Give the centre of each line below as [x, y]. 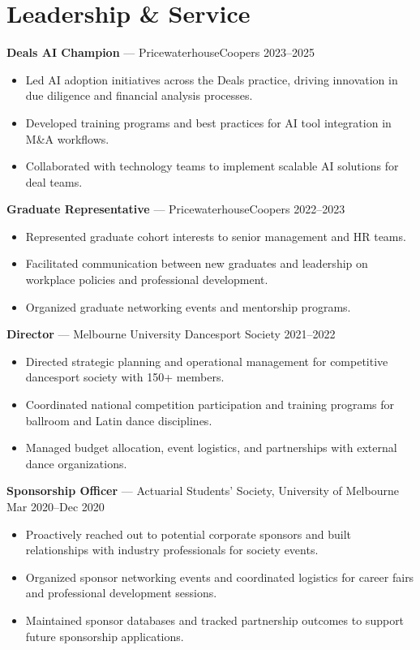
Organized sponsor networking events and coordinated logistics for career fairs [220, 577]
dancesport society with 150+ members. [125, 377]
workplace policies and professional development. [147, 280]
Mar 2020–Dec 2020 [56, 506]
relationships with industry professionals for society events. [172, 550]
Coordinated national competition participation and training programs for [210, 405]
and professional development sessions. [121, 593]
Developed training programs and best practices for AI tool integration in [208, 122]
